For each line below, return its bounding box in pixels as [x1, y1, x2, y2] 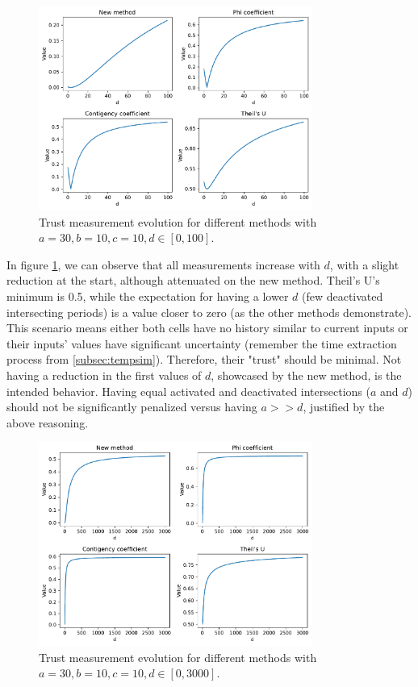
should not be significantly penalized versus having [6, 398, 257, 415]
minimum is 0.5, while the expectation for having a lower [6, 287, 289, 304]
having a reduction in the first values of [6, 366, 202, 383]
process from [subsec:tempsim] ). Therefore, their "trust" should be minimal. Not [6, 351, 402, 368]
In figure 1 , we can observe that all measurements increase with [6, 256, 320, 273]
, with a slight [329, 256, 399, 273]
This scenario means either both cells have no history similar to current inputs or [6, 319, 408, 336]
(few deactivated [301, 287, 383, 304]
